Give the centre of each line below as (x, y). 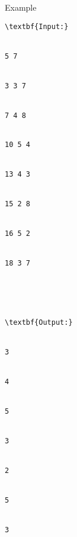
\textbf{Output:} (39, 323)
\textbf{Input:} (37, 26)
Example (21, 7)
